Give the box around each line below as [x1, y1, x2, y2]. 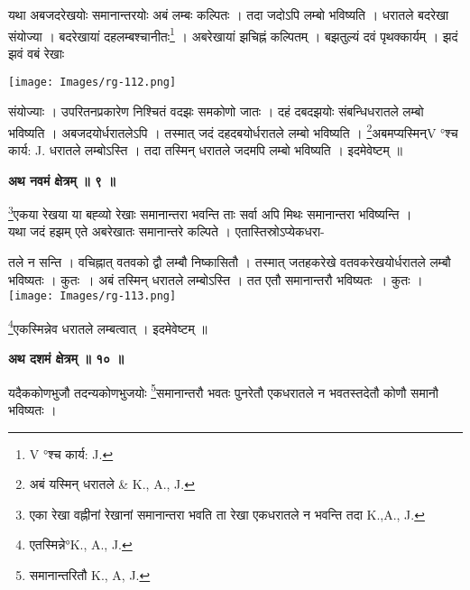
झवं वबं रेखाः [8, 43, 65, 62]
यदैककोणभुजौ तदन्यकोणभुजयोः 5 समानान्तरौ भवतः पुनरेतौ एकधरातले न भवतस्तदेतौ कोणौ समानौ [8, 380, 438, 401]
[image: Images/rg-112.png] [8, 76, 177, 89]
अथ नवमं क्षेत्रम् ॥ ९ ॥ [8, 171, 115, 189]
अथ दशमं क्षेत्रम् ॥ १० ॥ [8, 349, 124, 368]
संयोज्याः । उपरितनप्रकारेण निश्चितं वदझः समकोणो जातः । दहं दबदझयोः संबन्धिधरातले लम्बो [8, 102, 424, 121]
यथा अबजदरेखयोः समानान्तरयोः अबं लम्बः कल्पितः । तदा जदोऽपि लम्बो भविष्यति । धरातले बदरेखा [8, 5, 449, 23]
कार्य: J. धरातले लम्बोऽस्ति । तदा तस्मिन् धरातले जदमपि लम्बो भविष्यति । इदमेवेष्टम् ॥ [8, 140, 402, 159]
